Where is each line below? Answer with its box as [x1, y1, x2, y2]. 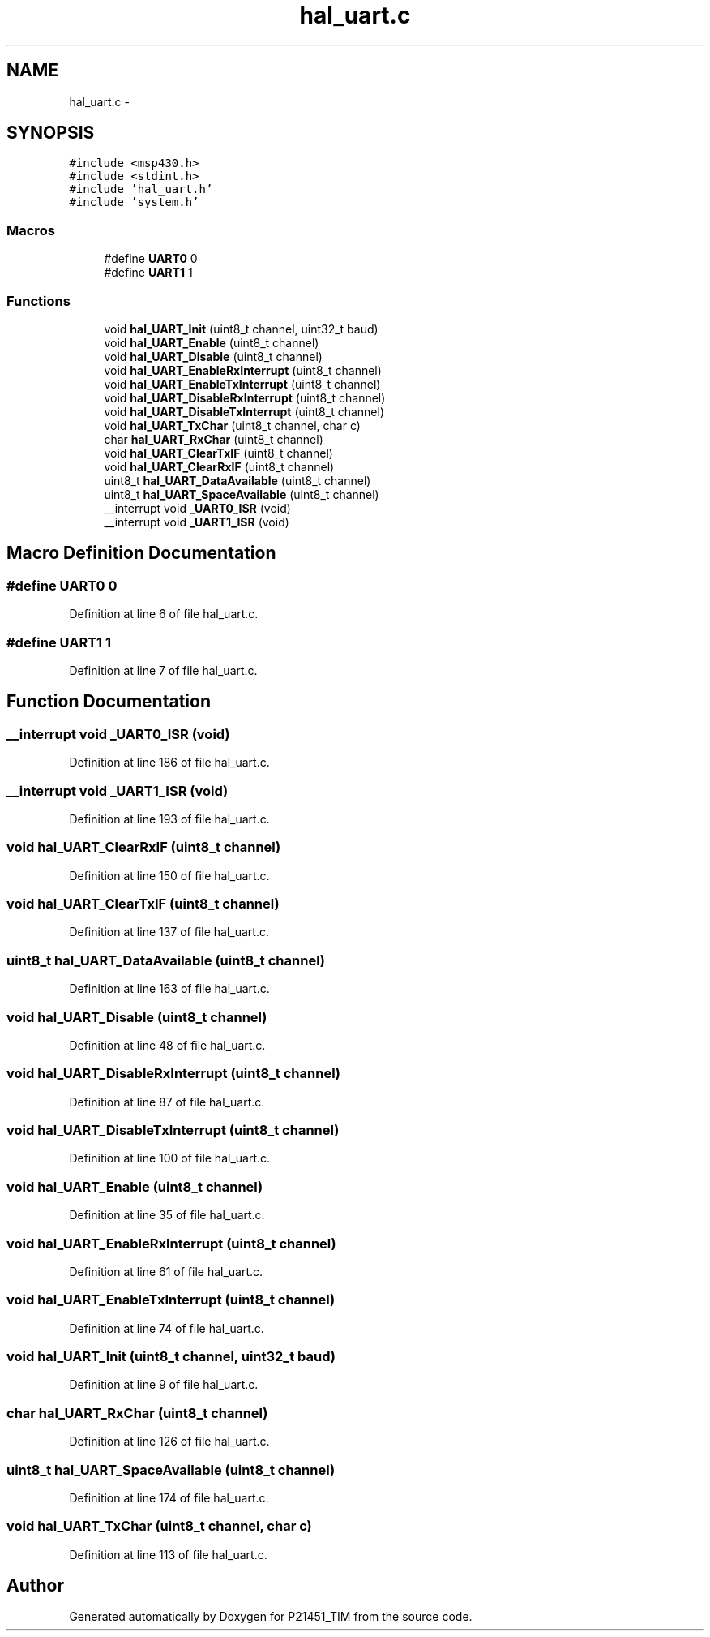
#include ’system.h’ [69, 195, 199, 209]
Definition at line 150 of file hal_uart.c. [69, 868, 270, 883]
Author [6, 1575, 64, 1596]
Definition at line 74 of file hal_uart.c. [69, 1321, 264, 1335]
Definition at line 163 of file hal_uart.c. [69, 982, 270, 996]
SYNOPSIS [6, 122, 95, 144]
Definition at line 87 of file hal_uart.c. [69, 1094, 265, 1109]
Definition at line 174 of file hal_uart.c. [69, 1490, 269, 1505]
